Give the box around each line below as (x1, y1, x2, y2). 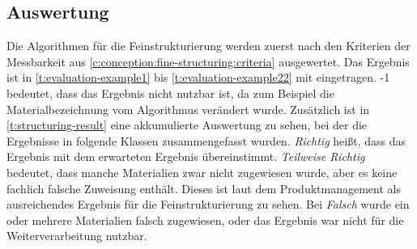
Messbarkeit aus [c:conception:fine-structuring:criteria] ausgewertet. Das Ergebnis (6, 53, 410, 70)
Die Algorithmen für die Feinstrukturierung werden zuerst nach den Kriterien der (6, 37, 411, 54)
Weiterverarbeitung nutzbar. (6, 227, 147, 244)
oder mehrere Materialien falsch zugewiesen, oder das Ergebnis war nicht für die (6, 211, 404, 228)
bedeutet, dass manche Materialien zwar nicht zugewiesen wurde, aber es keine (6, 163, 398, 180)
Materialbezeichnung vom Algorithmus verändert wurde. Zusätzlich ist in (6, 100, 370, 117)
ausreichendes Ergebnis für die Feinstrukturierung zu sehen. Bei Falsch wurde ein (6, 196, 410, 213)
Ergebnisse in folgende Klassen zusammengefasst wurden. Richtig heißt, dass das (6, 132, 406, 149)
